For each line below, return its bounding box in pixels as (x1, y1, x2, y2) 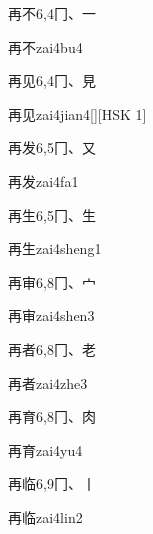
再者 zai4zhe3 (8, 372, 88, 393)
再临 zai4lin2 (8, 506, 83, 527)
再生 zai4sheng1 (8, 238, 102, 259)
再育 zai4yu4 (8, 439, 83, 460)
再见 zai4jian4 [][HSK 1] (8, 103, 147, 124)
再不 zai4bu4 (8, 36, 83, 57)
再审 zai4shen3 (8, 305, 95, 326)
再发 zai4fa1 (8, 170, 79, 191)
